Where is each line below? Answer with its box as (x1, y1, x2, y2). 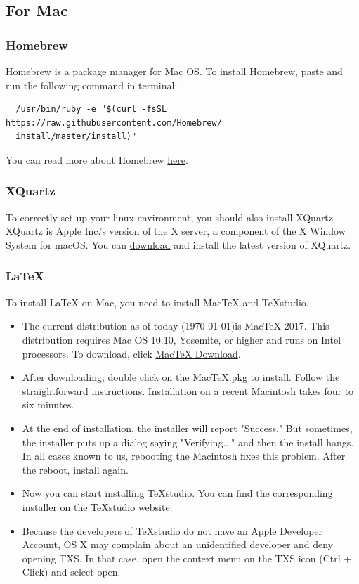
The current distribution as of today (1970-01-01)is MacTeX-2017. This (22, 318, 329, 333)
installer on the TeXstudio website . (22, 499, 173, 514)
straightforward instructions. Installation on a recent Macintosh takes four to (22, 383, 354, 398)
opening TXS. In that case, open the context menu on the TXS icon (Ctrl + (22, 550, 352, 565)
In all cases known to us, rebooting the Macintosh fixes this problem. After (22, 448, 346, 463)
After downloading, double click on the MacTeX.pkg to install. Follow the (22, 370, 340, 384)
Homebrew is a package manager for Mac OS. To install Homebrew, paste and (6, 64, 343, 78)
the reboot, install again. (22, 462, 129, 476)
